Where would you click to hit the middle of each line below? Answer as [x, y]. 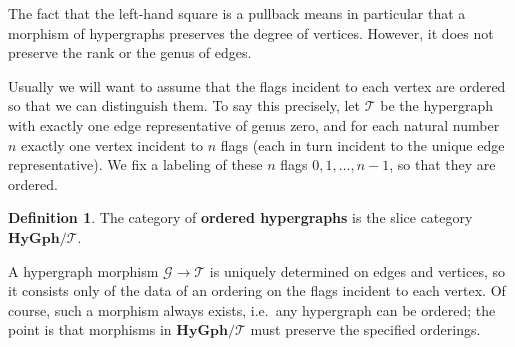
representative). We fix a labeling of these [135, 164]
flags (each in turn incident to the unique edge [362, 144]
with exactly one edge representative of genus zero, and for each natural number [254, 124]
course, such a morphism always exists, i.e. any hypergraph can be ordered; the [252, 309]
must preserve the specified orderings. [365, 329]
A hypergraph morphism [83, 270]
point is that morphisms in [90, 329]
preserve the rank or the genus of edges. [130, 52]
